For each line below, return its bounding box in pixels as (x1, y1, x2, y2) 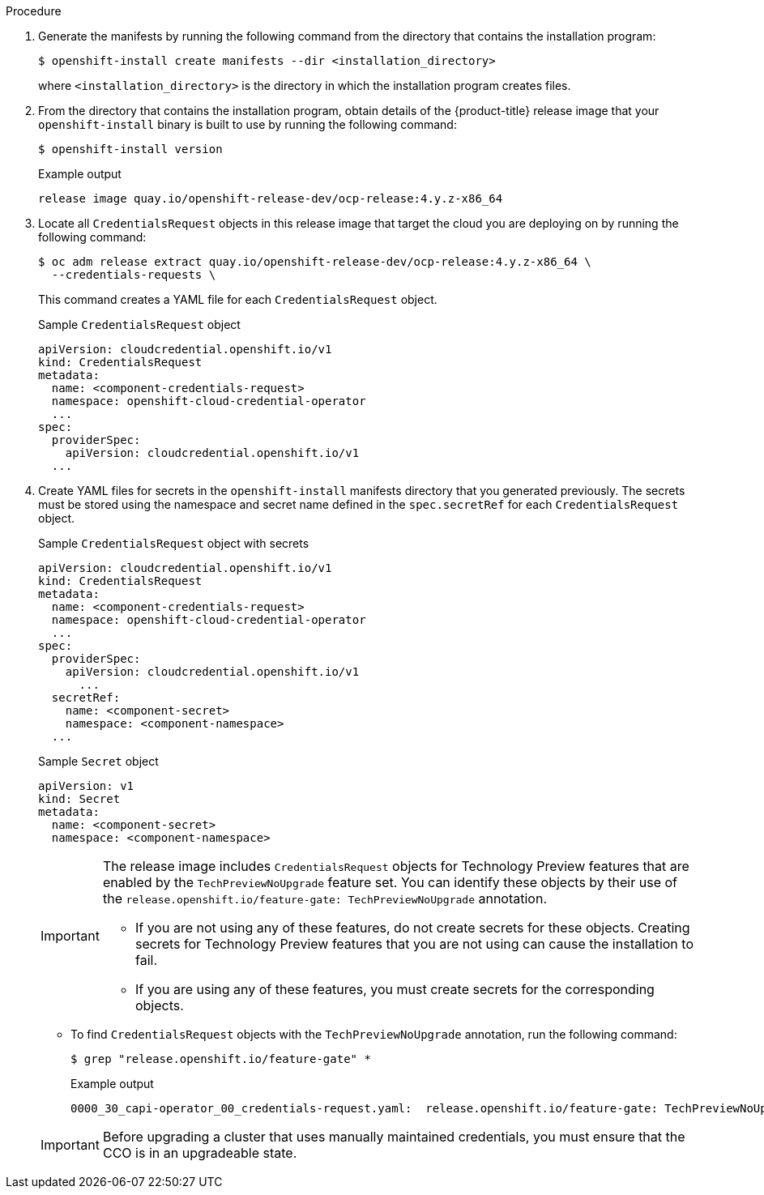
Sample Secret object (38, 754, 159, 768)
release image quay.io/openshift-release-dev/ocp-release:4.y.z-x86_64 (38, 192, 503, 205)
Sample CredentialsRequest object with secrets (38, 536, 309, 550)
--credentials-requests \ (51, 268, 216, 281)
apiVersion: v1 (38, 779, 134, 792)
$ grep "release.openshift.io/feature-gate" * (70, 1052, 371, 1065)
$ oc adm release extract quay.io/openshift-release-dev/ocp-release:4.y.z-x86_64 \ (38, 255, 591, 268)
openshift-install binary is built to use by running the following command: (38, 117, 457, 131)
